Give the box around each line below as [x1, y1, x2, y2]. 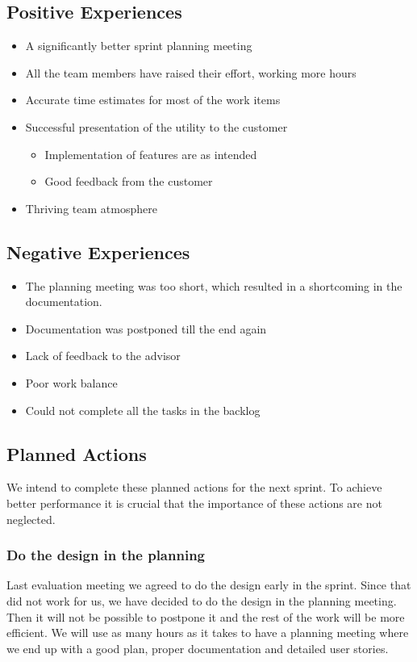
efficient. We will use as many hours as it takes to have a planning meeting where [6, 624, 409, 641]
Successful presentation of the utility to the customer [25, 118, 288, 135]
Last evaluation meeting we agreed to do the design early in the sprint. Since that [6, 576, 411, 593]
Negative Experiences [6, 239, 190, 264]
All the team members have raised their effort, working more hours [25, 64, 357, 81]
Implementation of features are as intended [44, 145, 257, 162]
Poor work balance [25, 374, 118, 391]
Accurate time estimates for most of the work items [25, 91, 281, 108]
